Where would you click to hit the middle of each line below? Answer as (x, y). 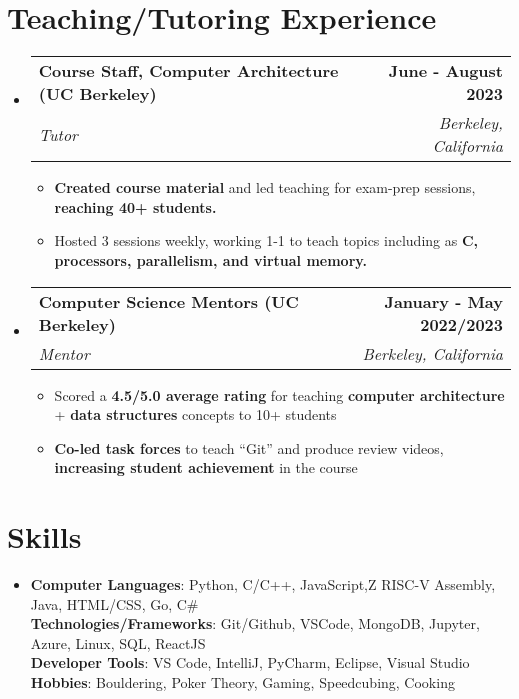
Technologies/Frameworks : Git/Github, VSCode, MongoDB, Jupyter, (255, 623)
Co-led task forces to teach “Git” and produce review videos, (249, 447)
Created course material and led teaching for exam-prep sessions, (265, 187)
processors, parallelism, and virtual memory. (210, 259)
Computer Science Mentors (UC (168, 301)
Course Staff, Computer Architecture (188, 71)
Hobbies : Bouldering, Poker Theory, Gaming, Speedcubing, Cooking (242, 681)
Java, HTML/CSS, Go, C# (114, 603)
